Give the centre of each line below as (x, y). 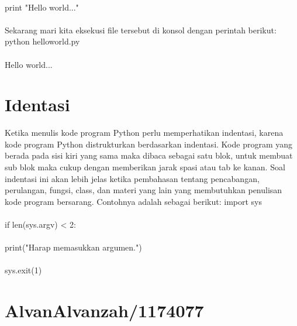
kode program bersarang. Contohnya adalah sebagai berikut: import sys (134, 201)
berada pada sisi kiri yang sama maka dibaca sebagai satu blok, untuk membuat (149, 155)
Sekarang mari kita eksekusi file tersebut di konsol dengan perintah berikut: (141, 30)
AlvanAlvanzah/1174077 (104, 310)
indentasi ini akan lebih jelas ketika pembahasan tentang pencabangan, (132, 178)
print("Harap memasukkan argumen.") (73, 247)
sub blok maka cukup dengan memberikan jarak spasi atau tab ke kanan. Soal (145, 167)
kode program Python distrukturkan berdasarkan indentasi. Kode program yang (148, 144)
